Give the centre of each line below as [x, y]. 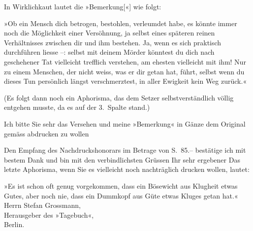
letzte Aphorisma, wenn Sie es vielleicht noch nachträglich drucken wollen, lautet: [127, 169]
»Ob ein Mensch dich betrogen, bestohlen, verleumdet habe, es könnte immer [121, 23]
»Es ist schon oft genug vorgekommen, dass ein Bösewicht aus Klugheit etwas [121, 185]
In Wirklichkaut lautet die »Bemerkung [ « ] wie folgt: [83, 6]
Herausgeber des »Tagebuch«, [49, 214]
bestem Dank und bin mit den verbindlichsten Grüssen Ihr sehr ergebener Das [122, 159]
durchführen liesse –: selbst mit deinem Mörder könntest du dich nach [109, 52]
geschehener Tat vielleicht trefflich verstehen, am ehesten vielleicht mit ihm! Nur [125, 61]
